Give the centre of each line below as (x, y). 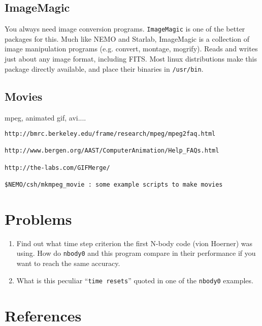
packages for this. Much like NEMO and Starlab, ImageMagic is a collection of (127, 38)
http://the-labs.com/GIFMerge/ (57, 168)
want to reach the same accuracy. (68, 263)
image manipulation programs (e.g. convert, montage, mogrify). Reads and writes (131, 49)
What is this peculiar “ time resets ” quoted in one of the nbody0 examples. (135, 280)
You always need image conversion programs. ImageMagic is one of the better (125, 29)
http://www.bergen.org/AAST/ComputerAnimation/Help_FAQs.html (112, 151)
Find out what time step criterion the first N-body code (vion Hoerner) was (134, 243)
